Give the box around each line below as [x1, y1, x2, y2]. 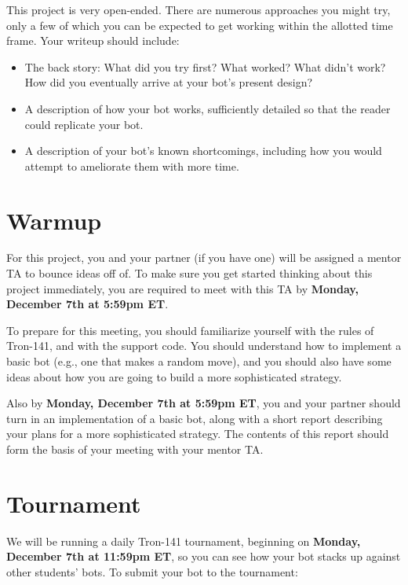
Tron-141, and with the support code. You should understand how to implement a [6, 337, 402, 354]
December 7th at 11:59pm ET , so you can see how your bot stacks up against [6, 548, 401, 565]
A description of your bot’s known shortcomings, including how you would [24, 142, 382, 159]
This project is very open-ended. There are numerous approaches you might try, [6, 2, 391, 17]
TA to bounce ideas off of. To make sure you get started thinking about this [6, 265, 373, 281]
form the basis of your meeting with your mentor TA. [6, 441, 264, 457]
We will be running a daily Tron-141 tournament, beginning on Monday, [6, 532, 361, 549]
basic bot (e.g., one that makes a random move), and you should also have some [6, 353, 392, 370]
